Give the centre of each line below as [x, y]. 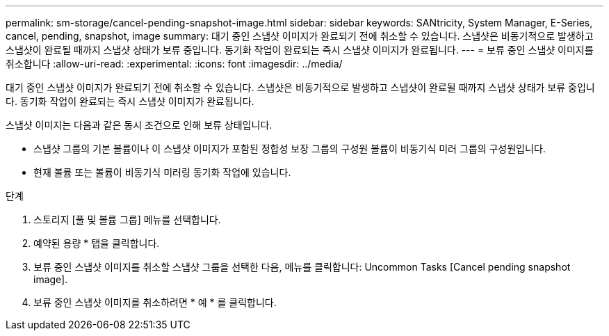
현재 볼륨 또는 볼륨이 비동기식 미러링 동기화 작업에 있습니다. [162, 172]
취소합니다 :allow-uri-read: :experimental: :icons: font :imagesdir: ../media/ [174, 64]
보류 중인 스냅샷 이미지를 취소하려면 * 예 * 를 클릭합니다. [155, 302]
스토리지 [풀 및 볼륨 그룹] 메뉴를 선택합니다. [127, 219]
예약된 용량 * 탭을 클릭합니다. [97, 243]
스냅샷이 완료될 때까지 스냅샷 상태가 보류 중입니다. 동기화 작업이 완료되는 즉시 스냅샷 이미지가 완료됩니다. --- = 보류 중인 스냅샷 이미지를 [300, 50]
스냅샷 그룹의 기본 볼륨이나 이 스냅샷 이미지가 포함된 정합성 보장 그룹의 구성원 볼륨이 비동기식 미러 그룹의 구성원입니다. [290, 149]
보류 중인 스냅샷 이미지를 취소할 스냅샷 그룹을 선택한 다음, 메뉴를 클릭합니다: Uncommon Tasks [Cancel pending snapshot [302, 267]
